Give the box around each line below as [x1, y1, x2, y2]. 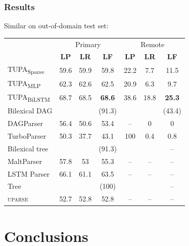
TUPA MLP [8, 77, 41, 90]
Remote [140, 38, 165, 49]
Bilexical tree [8, 143, 49, 153]
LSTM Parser [8, 168, 50, 179]
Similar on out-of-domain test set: [4, 20, 109, 31]
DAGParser [8, 118, 43, 129]
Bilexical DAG [8, 105, 53, 116]
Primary [75, 38, 101, 49]
